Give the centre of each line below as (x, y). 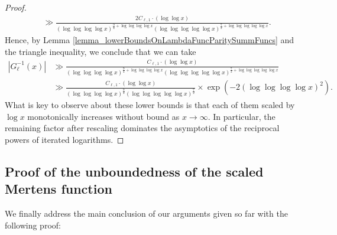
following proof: (33, 225)
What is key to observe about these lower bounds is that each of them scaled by (150, 105)
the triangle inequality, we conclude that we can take (101, 51)
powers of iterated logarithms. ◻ (64, 139)
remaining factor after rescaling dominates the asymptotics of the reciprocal (142, 128)
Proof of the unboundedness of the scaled (134, 171)
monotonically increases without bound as (103, 116)
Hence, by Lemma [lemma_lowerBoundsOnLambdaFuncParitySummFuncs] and (150, 39)
